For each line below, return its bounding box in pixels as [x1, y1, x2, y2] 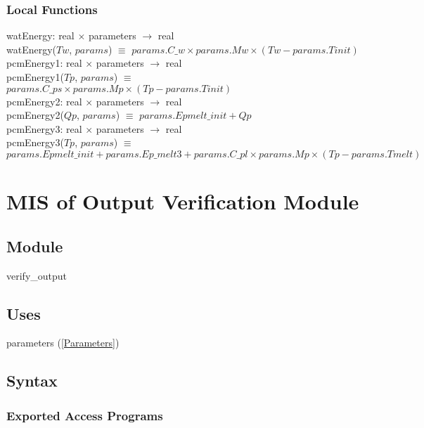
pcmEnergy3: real [6, 121, 82, 136]
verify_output [6, 268, 68, 283]
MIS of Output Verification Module [6, 187, 359, 216]
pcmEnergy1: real [6, 56, 82, 70]
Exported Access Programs [6, 406, 163, 424]
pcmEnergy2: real [6, 93, 82, 108]
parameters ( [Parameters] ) [6, 335, 120, 350]
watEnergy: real [6, 28, 75, 43]
